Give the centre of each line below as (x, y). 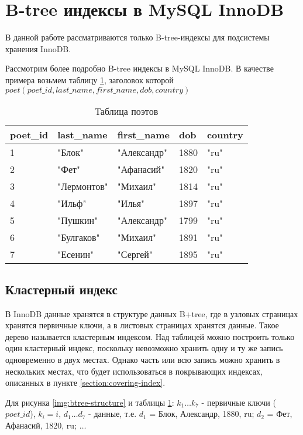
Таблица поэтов (127, 111)
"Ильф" (72, 203)
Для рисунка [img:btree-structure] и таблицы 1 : (90, 402)
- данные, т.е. (113, 414)
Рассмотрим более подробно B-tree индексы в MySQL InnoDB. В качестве (140, 68)
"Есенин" (76, 254)
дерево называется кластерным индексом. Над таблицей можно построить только (150, 336)
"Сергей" (135, 254)
